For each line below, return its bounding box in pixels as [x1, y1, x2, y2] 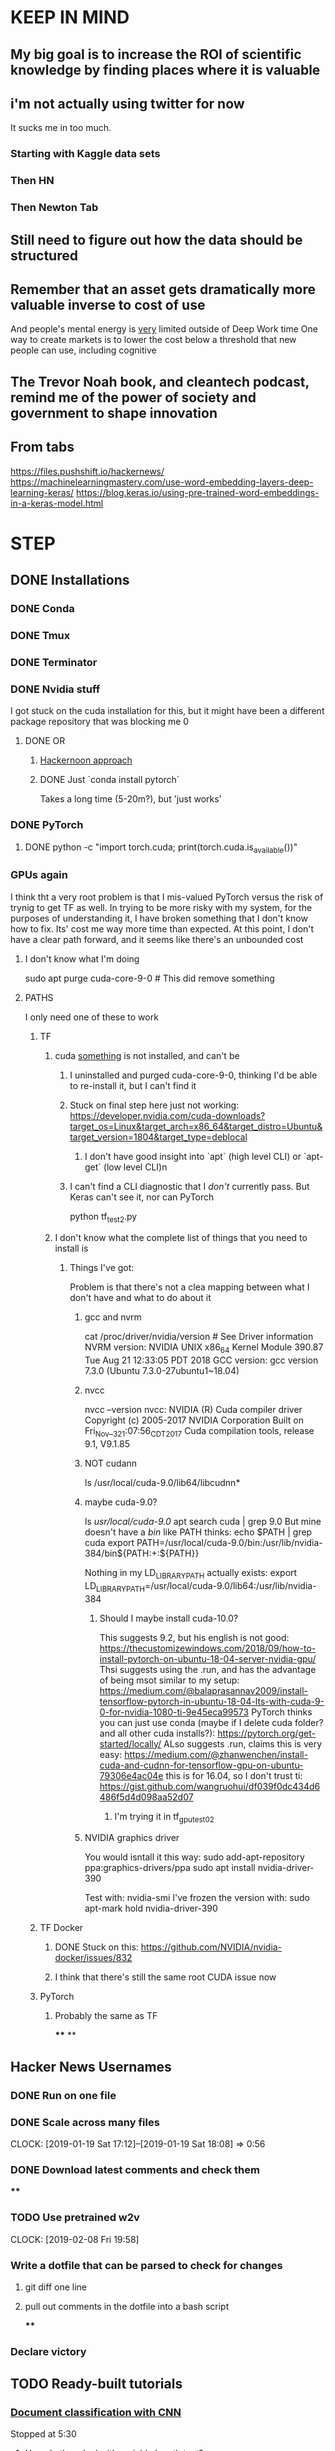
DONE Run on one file [10, 2088, 117, 2102]
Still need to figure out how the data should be [10, 231, 303, 248]
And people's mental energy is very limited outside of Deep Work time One [10, 323, 318, 335]
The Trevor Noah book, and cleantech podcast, [10, 373, 310, 390]
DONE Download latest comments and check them [10, 2162, 260, 2176]
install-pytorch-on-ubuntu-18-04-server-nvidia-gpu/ [99, 1652, 317, 1665]
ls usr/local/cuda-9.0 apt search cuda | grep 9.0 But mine [84, 1515, 322, 1527]
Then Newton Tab [10, 201, 99, 215]
